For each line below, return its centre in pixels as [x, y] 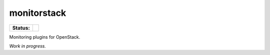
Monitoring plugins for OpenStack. [45, 37]
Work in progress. [27, 46]
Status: [21, 28]
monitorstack [38, 13]
